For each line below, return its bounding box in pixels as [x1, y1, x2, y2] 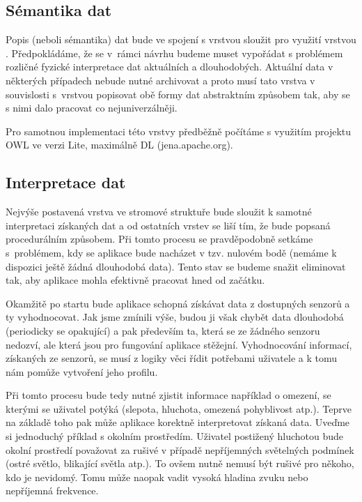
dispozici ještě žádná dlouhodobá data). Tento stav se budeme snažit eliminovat [6, 259, 346, 273]
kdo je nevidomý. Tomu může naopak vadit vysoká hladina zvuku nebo [6, 469, 308, 484]
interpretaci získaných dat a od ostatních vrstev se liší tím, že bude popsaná [6, 218, 331, 232]
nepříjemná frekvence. [6, 483, 99, 498]
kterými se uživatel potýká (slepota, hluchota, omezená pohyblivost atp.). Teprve [6, 401, 352, 416]
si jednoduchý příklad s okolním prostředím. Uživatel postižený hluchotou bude [6, 429, 344, 443]
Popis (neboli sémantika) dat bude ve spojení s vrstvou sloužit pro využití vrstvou [6, 32, 356, 47]
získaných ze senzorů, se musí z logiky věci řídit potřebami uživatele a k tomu [6, 351, 337, 365]
